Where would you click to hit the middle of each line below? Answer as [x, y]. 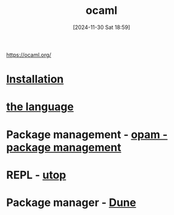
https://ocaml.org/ [29, 54]
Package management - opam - [87, 134]
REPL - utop [36, 175]
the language [40, 107]
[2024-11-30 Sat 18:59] [101, 27]
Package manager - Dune [71, 202]
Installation [35, 79]
